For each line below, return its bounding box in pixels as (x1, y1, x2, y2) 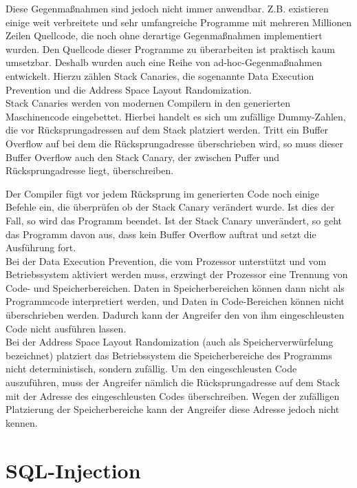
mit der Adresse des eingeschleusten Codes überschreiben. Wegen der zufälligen (6, 388, 340, 403)
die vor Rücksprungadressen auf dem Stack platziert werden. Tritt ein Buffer (6, 123, 329, 137)
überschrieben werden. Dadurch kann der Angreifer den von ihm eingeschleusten (6, 308, 345, 322)
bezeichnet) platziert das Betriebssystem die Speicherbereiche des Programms (6, 348, 332, 362)
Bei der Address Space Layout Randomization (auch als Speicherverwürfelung (6, 335, 334, 349)
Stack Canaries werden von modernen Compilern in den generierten (6, 96, 291, 110)
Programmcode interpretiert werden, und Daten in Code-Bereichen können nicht (6, 294, 345, 308)
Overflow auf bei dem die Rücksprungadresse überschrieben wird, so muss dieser (6, 136, 344, 150)
